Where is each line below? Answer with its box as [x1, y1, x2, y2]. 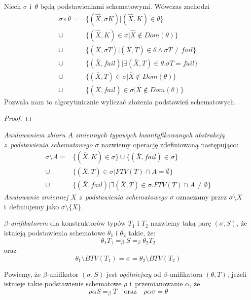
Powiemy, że [4, 268, 41, 279]
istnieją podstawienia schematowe [4, 228, 106, 238]
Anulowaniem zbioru [4, 129, 66, 139]
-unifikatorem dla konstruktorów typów [7, 218, 126, 228]
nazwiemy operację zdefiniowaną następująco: [101, 139, 239, 149]
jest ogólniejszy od [106, 268, 161, 279]
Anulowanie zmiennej [4, 192, 69, 202]
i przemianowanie [129, 278, 183, 289]
